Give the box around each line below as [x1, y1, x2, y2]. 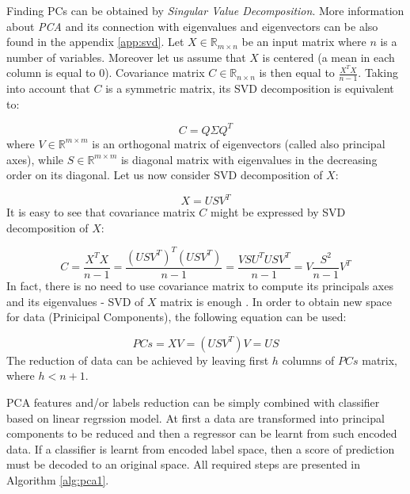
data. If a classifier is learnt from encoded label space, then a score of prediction [6, 440, 395, 457]
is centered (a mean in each [262, 48, 395, 65]
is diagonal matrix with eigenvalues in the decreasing [120, 151, 378, 167]
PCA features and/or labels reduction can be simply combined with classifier [6, 393, 380, 410]
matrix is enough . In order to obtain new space [160, 293, 393, 309]
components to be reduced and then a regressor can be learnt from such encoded [6, 425, 397, 442]
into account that [6, 80, 90, 97]
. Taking [358, 64, 398, 81]
